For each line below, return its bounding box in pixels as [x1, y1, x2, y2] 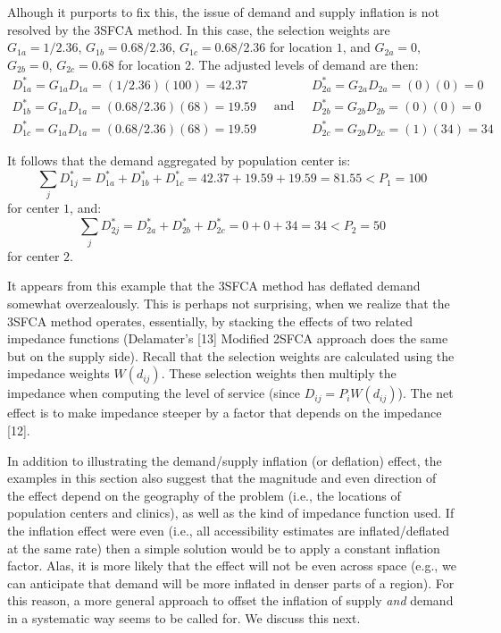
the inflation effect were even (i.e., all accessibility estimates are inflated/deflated [7, 520, 449, 539]
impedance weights [7, 364, 110, 383]
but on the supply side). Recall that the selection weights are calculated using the [7, 346, 455, 365]
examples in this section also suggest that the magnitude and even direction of [7, 468, 437, 487]
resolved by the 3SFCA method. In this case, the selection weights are [7, 20, 390, 38]
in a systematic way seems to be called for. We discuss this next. [7, 608, 361, 627]
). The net [397, 384, 454, 402]
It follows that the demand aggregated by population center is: [7, 150, 351, 169]
